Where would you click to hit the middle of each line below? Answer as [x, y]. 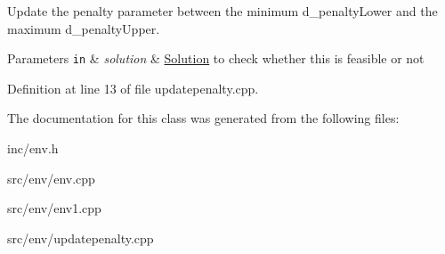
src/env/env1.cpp [54, 208]
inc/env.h [33, 148]
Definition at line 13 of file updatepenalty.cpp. [133, 88]
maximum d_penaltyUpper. [84, 28]
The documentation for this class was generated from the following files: [203, 118]
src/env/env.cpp [51, 178]
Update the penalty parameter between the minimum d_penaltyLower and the [222, 11]
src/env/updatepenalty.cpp [81, 238]
